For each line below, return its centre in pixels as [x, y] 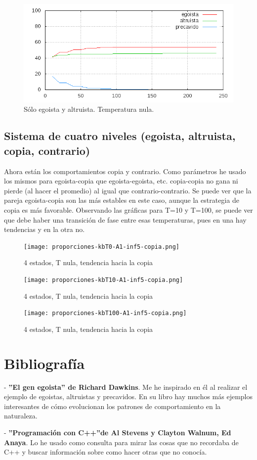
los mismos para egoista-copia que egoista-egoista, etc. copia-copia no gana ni [121, 181]
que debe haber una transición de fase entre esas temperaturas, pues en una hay [125, 219]
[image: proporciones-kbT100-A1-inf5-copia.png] [105, 313]
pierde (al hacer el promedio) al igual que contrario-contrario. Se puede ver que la [128, 190]
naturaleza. [21, 416]
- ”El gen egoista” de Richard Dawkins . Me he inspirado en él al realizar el [126, 387]
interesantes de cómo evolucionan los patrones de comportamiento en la [112, 406]
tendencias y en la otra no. [44, 229]
